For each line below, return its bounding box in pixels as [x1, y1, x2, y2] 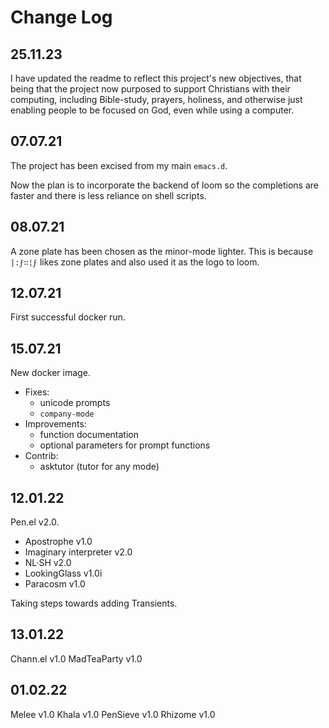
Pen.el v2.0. [10, 516, 60, 528]
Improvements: [24, 418, 87, 430]
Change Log [10, 6, 113, 29]
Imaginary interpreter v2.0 [24, 546, 133, 558]
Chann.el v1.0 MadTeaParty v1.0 [10, 652, 143, 665]
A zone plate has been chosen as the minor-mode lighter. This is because [10, 245, 314, 257]
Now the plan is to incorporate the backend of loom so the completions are [10, 179, 319, 191]
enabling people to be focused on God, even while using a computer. [10, 104, 295, 116]
